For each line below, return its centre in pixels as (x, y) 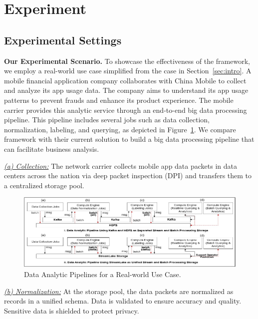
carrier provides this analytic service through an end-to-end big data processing (126, 110)
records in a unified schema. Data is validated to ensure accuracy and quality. (123, 301)
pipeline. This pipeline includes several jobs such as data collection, (107, 120)
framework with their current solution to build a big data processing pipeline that (129, 139)
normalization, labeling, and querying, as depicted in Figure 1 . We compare (120, 129)
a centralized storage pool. (44, 185)
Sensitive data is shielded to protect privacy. (72, 310)
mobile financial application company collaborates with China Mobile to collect (125, 80)
